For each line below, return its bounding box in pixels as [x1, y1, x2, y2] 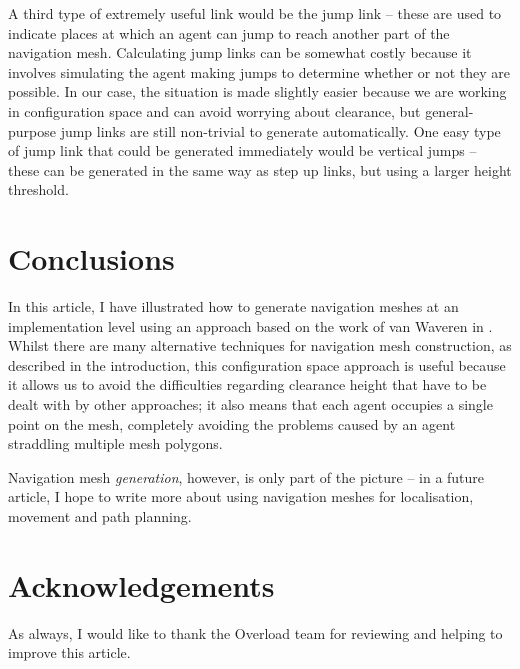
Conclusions [8, 238, 175, 279]
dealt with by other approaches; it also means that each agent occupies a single [8, 394, 493, 415]
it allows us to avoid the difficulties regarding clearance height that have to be [8, 374, 487, 395]
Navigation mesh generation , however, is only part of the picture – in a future [8, 466, 485, 487]
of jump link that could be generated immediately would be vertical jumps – [8, 140, 477, 161]
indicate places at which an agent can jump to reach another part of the [8, 22, 450, 43]
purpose [8, 120, 56, 141]
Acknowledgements [8, 564, 275, 605]
